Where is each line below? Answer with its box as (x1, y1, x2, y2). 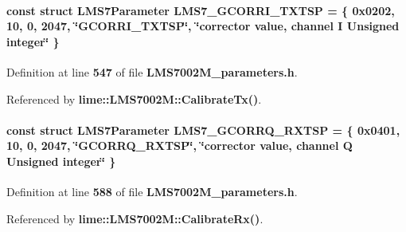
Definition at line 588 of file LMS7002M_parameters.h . (6, 183, 298, 200)
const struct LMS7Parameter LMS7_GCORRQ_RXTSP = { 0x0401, (6, 121, 400, 138)
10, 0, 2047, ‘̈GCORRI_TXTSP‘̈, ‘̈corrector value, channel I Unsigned (6, 18, 400, 34)
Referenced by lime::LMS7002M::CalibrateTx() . (6, 90, 262, 107)
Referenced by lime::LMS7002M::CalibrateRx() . (6, 210, 264, 226)
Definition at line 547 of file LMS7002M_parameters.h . (6, 63, 298, 80)
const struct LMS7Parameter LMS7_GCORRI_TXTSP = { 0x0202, (6, 2, 395, 18)
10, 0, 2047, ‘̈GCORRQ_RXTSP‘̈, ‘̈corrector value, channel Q (6, 137, 353, 154)
